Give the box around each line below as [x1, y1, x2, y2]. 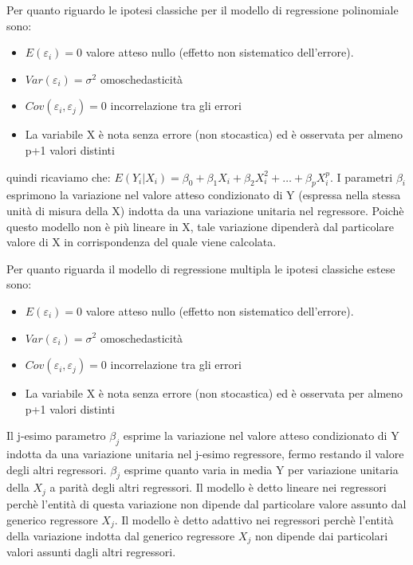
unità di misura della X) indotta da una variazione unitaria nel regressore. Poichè [6, 202, 404, 218]
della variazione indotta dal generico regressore [6, 527, 235, 543]
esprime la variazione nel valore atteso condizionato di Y [123, 427, 399, 444]
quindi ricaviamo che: [6, 168, 111, 185]
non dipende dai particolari [254, 527, 388, 543]
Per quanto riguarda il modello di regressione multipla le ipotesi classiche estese [6, 260, 395, 277]
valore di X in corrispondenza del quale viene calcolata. [6, 233, 277, 250]
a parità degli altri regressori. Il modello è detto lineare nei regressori [49, 479, 387, 496]
